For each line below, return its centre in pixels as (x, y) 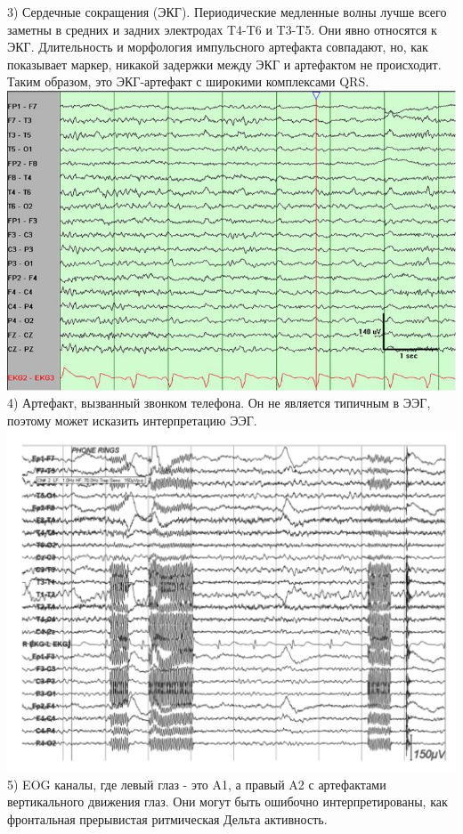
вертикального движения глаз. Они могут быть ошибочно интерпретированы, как (227, 802)
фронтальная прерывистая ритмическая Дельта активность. (167, 818)
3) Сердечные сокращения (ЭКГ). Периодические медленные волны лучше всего (227, 12)
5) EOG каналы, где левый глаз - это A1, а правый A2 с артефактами (197, 784)
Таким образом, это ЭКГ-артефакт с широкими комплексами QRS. (188, 81)
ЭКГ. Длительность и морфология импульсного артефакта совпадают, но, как (218, 47)
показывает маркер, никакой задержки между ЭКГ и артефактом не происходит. (224, 64)
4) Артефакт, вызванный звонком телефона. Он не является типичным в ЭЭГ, (219, 403)
